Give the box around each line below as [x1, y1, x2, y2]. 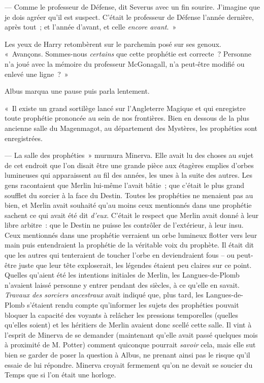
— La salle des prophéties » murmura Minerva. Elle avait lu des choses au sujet [5, 150, 254, 160]
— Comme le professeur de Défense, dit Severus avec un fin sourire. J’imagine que [5, 2, 260, 12]
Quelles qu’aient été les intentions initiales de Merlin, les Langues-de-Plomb [5, 269, 240, 280]
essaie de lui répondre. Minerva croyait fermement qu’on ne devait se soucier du [5, 359, 253, 370]
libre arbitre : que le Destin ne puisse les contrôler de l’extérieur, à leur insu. [5, 220, 244, 230]
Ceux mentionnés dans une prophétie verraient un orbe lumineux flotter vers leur [5, 229, 257, 240]
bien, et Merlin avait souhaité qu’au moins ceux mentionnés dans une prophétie [5, 200, 252, 210]
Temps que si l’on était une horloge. [5, 369, 116, 380]
